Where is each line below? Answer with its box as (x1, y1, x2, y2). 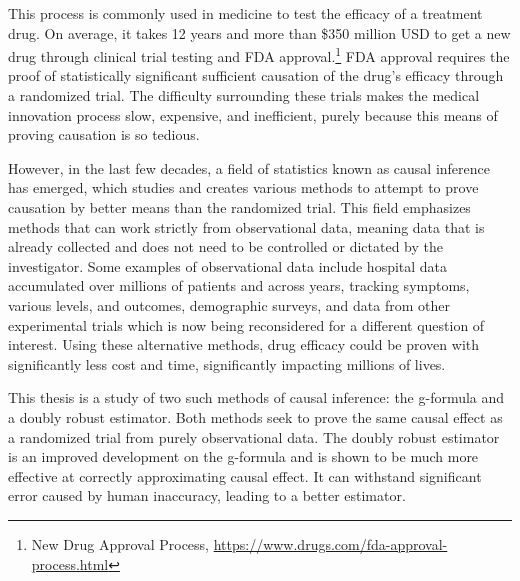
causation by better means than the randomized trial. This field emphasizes (8, 197, 471, 217)
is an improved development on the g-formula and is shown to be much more (8, 446, 479, 467)
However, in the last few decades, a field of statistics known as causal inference (8, 157, 490, 178)
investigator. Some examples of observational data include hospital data (8, 255, 448, 276)
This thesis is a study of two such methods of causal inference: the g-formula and (8, 387, 505, 408)
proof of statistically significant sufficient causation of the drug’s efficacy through (8, 65, 504, 86)
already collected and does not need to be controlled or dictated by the (8, 236, 443, 257)
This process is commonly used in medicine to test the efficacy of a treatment (8, 3, 483, 23)
